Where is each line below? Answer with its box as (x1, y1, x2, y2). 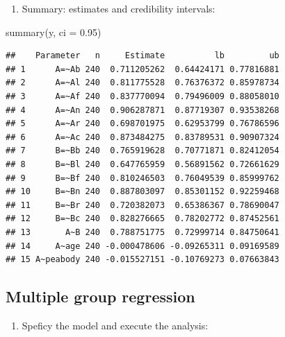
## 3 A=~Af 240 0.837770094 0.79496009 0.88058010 (6, 91, 279, 101)
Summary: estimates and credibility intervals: (22, 1, 215, 15)
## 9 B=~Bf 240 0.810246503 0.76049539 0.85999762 (6, 173, 279, 183)
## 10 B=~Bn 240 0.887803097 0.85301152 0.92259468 (6, 187, 279, 197)
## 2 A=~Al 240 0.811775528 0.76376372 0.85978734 (6, 78, 279, 88)
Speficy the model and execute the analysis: (22, 318, 209, 332)
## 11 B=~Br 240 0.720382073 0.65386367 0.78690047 (6, 200, 279, 210)
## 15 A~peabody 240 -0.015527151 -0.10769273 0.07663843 (6, 254, 279, 265)
